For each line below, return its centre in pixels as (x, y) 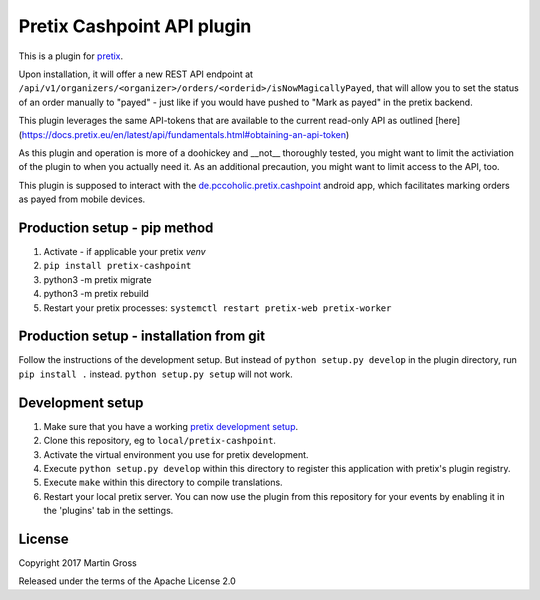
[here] (448, 121)
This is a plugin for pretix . (71, 56)
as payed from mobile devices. (82, 199)
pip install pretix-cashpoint (117, 266)
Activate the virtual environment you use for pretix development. (176, 454)
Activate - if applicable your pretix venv (124, 251)
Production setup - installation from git (141, 336)
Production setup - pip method (116, 227)
